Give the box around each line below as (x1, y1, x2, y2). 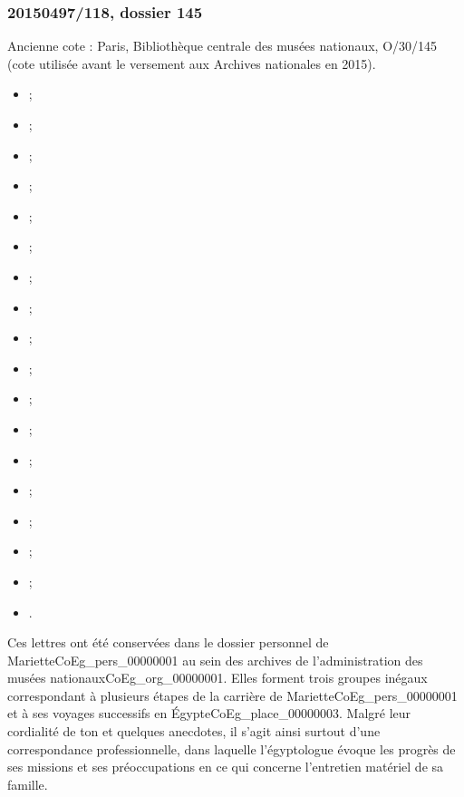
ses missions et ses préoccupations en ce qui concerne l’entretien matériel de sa (7, 757, 444, 776)
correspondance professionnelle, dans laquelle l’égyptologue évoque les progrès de (7, 739, 456, 758)
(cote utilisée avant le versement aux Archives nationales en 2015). (7, 53, 376, 73)
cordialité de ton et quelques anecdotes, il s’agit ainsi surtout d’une (7, 722, 381, 741)
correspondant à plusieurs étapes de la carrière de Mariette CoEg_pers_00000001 (7, 685, 458, 705)
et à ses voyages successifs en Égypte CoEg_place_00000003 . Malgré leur (7, 704, 411, 723)
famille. (7, 774, 48, 793)
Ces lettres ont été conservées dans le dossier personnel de (7, 633, 329, 652)
